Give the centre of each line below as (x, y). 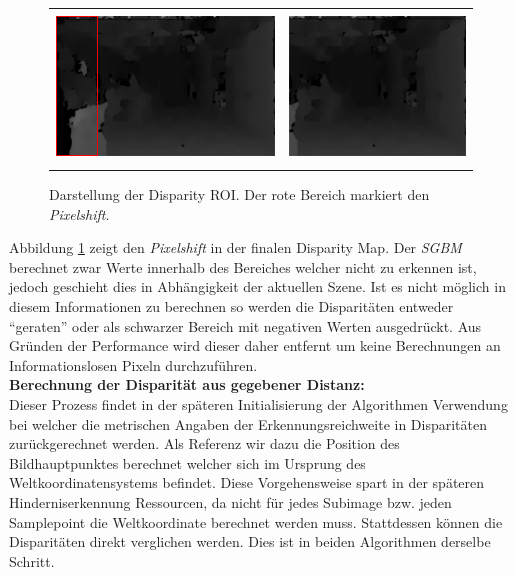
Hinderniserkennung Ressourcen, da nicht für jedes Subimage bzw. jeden (230, 501)
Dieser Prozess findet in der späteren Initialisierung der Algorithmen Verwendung (258, 403)
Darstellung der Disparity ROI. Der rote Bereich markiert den (239, 194)
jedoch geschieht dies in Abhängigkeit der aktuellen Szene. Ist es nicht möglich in (257, 286)
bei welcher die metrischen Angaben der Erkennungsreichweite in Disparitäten (248, 423)
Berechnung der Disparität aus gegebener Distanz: (187, 384)
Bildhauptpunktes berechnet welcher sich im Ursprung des (187, 462)
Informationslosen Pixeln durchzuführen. (133, 364)
